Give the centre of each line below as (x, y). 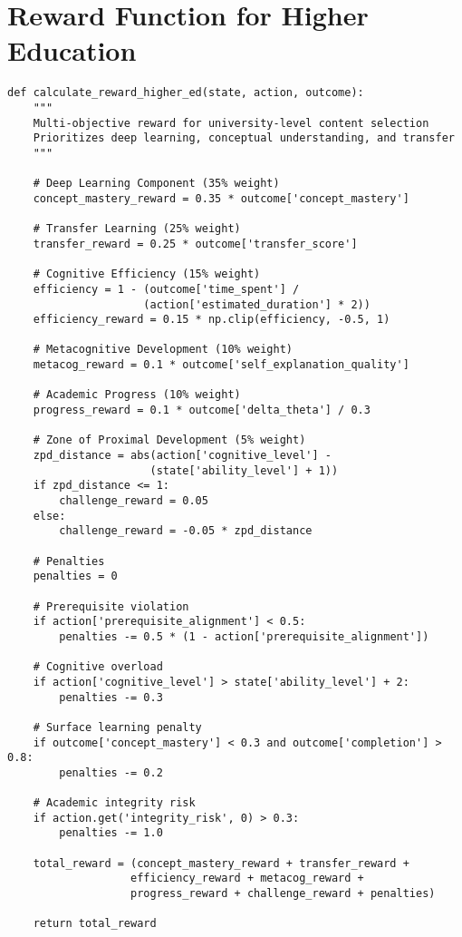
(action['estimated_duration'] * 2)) (257, 304)
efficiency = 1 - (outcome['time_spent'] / (166, 289)
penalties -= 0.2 (111, 772)
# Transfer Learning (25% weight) (137, 229)
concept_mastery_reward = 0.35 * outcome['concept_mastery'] (221, 198)
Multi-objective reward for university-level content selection (231, 123)
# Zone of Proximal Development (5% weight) (169, 440)
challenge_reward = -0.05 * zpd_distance (186, 531)
